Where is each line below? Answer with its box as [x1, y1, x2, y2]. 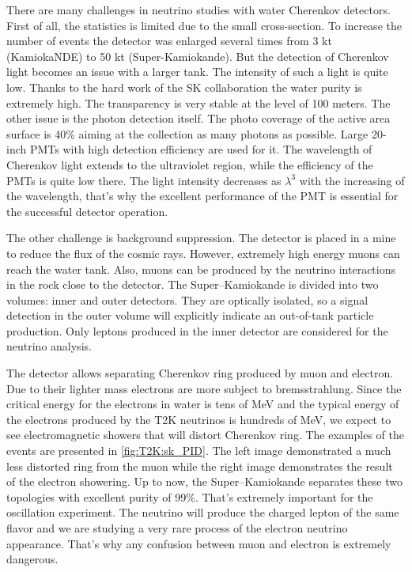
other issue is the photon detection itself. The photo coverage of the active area [6, 110, 391, 127]
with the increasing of [299, 172, 405, 188]
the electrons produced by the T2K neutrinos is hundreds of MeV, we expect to [6, 411, 391, 427]
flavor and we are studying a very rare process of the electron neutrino [6, 520, 348, 536]
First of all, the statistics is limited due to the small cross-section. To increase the [6, 17, 402, 33]
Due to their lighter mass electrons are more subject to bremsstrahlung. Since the [6, 380, 402, 396]
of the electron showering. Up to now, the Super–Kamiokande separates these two [6, 473, 403, 490]
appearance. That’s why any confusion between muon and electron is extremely [6, 535, 391, 551]
